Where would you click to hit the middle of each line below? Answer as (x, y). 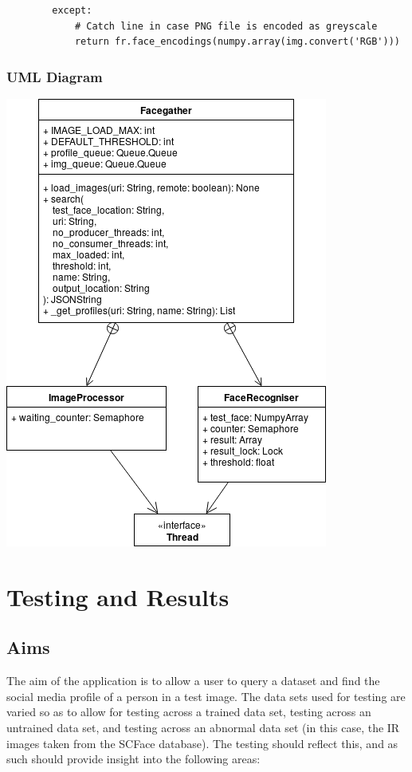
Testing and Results (118, 596)
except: (72, 10)
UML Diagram (55, 76)
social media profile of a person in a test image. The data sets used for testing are (206, 696)
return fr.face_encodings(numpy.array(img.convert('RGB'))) (237, 42)
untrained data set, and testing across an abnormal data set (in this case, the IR (203, 727)
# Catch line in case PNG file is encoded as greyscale (226, 26)
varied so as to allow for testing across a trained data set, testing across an (189, 712)
